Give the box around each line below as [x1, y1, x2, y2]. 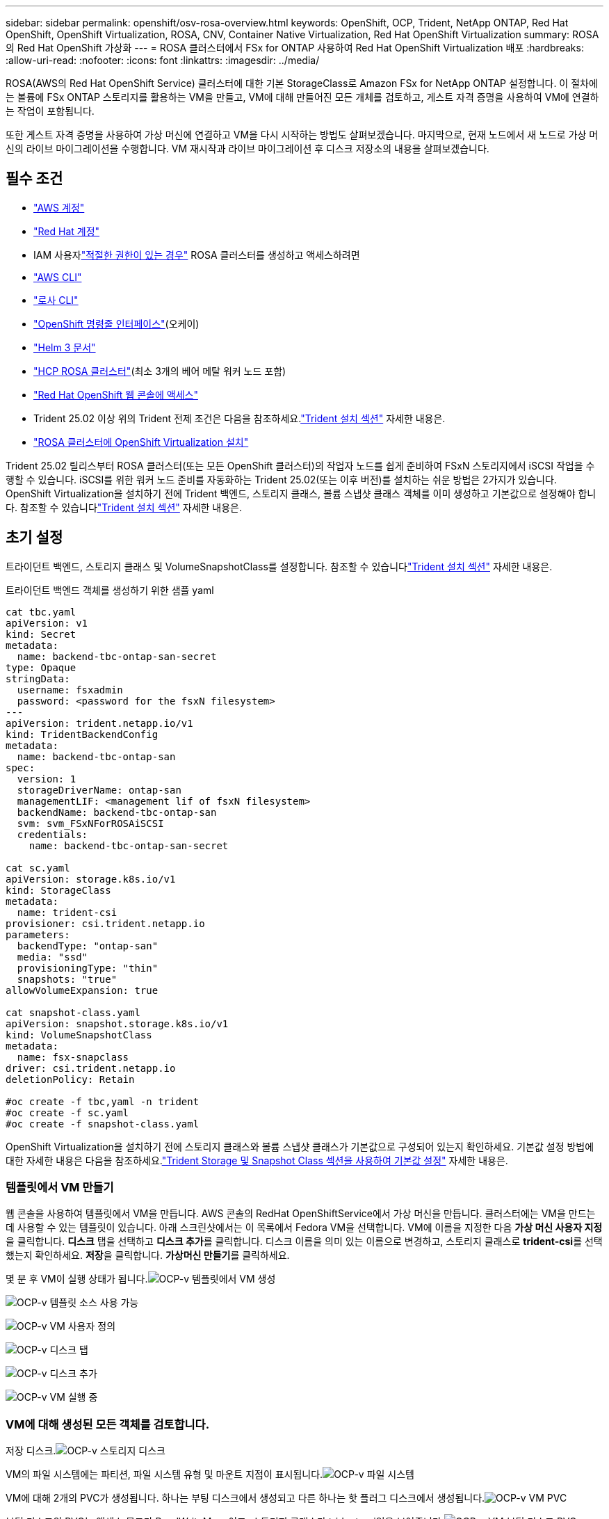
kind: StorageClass [6, 884, 111, 896]
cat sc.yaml [6, 862, 70, 874]
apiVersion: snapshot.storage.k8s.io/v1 [6, 1018, 229, 1029]
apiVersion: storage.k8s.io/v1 [6, 873, 176, 885]
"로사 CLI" [33, 294, 79, 306]
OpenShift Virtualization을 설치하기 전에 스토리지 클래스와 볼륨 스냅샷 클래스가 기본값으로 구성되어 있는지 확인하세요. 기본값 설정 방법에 [6, 1140, 594, 1152]
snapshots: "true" [17, 973, 117, 985]
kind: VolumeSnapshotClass [6, 1029, 152, 1040]
